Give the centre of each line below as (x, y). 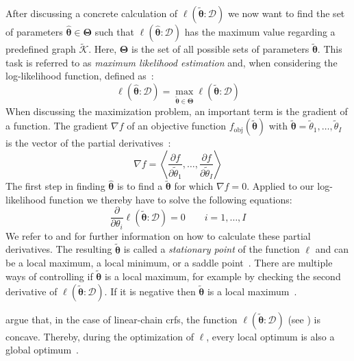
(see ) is (304, 319)
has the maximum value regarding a (260, 32)
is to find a (140, 186)
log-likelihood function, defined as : (80, 76)
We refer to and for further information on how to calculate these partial (158, 235)
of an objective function (177, 126)
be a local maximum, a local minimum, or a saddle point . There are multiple (169, 263)
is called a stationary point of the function (212, 249)
